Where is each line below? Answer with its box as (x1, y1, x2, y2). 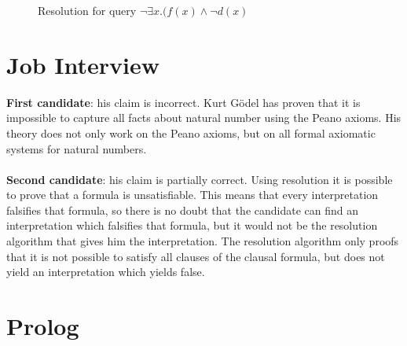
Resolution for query (38, 2, 137, 18)
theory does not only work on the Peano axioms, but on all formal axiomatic (6, 124, 376, 141)
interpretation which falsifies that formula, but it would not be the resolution (6, 217, 378, 234)
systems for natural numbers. (6, 140, 147, 156)
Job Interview (6, 48, 160, 80)
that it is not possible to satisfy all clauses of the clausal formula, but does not (6, 248, 385, 264)
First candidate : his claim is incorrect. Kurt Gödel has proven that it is (6, 94, 361, 110)
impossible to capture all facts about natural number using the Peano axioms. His (6, 109, 401, 126)
